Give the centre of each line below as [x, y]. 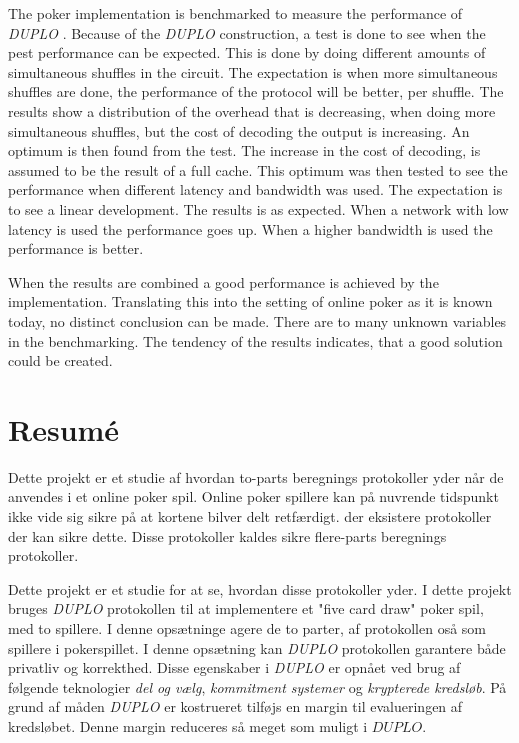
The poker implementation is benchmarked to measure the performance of [235, 13]
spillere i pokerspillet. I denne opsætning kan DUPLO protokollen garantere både [257, 647]
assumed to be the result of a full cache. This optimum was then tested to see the [258, 169]
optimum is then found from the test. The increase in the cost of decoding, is [244, 150]
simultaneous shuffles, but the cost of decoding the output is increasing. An [239, 130]
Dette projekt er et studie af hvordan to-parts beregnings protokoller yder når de [256, 476]
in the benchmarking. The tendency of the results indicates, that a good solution [255, 340]
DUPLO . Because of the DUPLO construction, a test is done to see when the [247, 32]
